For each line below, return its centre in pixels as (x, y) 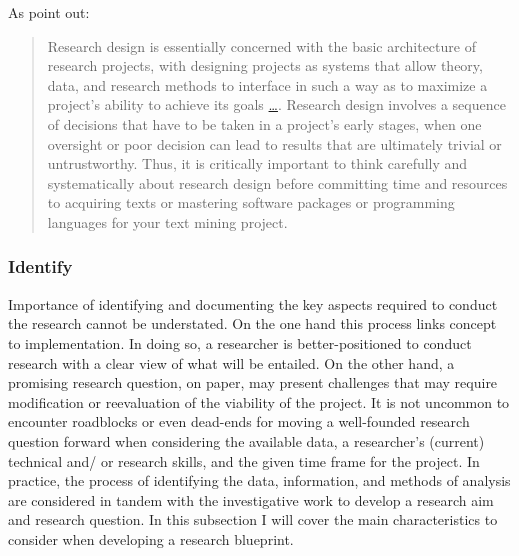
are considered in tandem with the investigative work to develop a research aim (251, 499)
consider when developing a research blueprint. (151, 538)
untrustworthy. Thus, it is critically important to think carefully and (257, 163)
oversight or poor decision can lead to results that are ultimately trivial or (274, 143)
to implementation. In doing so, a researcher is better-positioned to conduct (240, 342)
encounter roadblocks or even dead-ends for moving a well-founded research (239, 421)
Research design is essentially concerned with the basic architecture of (261, 45)
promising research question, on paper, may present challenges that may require (253, 382)
